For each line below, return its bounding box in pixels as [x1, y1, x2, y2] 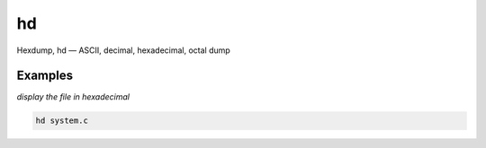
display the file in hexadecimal [16, 91, 130, 102]
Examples [16, 68, 74, 83]
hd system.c [35, 116, 89, 126]
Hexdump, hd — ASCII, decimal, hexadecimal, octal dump [16, 45, 231, 56]
